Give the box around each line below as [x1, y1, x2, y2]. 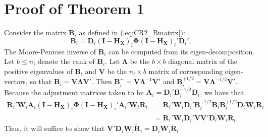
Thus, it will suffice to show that [4, 123, 105, 133]
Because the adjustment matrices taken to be [4, 87, 144, 97]
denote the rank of [37, 56, 95, 66]
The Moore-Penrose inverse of [4, 46, 96, 56]
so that [30, 76, 52, 87]
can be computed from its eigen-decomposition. [109, 46, 255, 56]
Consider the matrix [4, 27, 67, 38]
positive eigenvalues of [4, 65, 73, 76]
